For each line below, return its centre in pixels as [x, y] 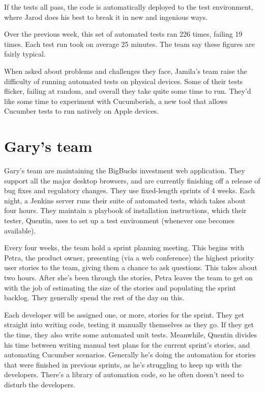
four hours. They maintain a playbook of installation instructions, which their [125, 210]
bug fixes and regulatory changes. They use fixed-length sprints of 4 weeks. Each [130, 190]
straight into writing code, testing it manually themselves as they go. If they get [129, 324]
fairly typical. [25, 54]
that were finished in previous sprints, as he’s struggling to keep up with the [123, 364]
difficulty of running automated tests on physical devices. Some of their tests [124, 81]
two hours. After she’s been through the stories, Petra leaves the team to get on [128, 277]
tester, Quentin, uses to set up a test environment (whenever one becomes [119, 220]
